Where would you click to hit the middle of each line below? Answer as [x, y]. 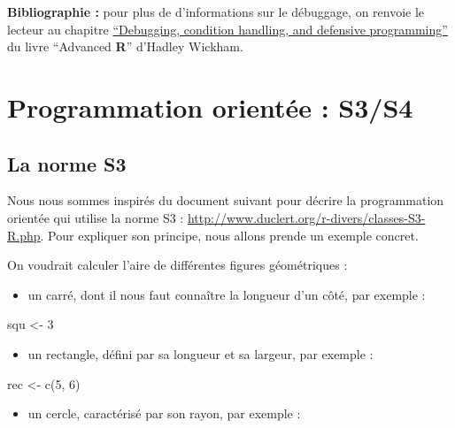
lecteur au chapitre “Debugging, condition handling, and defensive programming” [227, 29]
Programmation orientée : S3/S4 [210, 107]
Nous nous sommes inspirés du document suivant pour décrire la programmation [226, 200]
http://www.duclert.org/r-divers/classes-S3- [306, 217]
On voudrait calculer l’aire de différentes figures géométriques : [177, 265]
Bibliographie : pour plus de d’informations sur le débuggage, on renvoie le [216, 11]
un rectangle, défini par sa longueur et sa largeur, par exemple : [201, 353]
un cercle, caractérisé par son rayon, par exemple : [164, 413]
